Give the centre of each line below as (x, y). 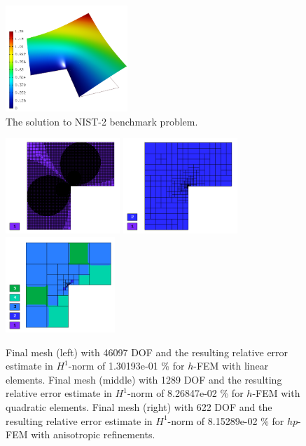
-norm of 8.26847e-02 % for (185, 393)
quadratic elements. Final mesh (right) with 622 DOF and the (139, 407)
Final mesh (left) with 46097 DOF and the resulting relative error (147, 352)
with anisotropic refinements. (93, 434)
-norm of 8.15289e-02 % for (226, 420)
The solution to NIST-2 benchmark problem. (102, 121)
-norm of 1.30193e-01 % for (126, 366)
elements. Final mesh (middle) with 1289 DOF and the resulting (144, 379)
